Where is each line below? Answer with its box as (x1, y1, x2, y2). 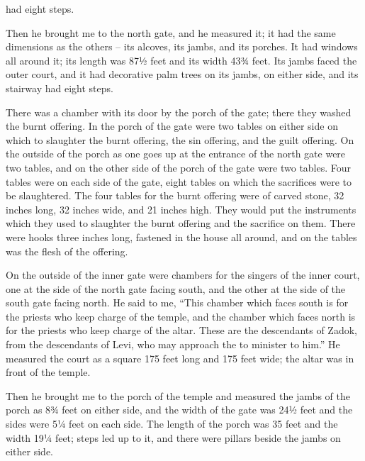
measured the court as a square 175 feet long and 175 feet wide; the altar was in (6, 350, 354, 365)
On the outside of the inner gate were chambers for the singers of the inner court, (6, 267, 360, 282)
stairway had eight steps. (6, 80, 113, 95)
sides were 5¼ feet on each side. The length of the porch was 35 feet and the (6, 416, 338, 431)
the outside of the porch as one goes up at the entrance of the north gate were (6, 146, 346, 161)
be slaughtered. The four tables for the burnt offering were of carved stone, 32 (6, 188, 344, 203)
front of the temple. (6, 365, 91, 379)
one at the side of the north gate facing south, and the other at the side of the (6, 281, 346, 296)
